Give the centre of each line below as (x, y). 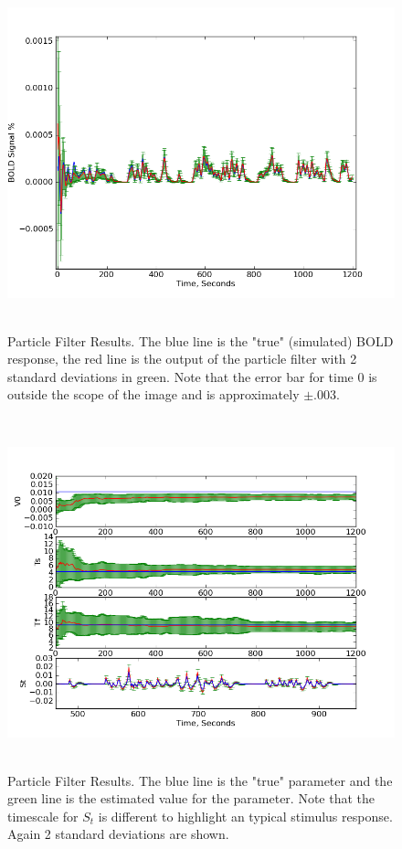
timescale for (43, 816)
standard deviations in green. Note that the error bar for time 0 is (192, 376)
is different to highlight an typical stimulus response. (245, 816)
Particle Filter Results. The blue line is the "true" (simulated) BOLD (201, 340)
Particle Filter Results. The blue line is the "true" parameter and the (200, 780)
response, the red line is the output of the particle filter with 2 (182, 359)
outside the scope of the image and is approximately (153, 394)
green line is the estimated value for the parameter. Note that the (191, 798)
